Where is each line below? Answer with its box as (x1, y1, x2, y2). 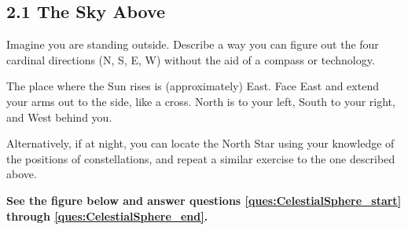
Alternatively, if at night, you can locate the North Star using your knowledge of (6, 135, 395, 152)
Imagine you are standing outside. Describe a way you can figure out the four (6, 36, 379, 53)
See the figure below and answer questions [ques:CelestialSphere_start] (6, 192, 402, 208)
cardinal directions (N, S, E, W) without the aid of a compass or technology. (6, 51, 375, 68)
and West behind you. (6, 108, 112, 125)
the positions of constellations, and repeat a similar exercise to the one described (6, 150, 395, 166)
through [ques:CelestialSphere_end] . (6, 207, 208, 224)
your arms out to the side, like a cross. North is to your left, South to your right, (6, 93, 395, 109)
